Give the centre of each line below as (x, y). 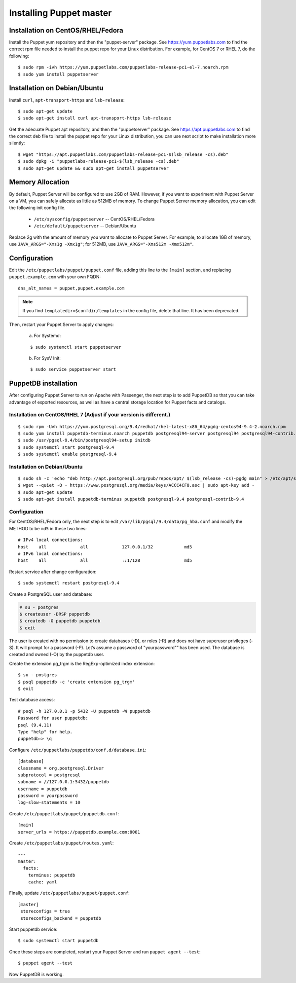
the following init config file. (37, 208)
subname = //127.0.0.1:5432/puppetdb (64, 782)
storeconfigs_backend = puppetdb (61, 918)
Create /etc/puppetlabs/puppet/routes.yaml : (61, 843)
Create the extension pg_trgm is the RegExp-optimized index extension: (82, 663)
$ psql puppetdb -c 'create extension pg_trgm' (76, 682)
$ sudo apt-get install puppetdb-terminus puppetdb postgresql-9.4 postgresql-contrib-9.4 (131, 499)
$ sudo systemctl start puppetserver (76, 347)
